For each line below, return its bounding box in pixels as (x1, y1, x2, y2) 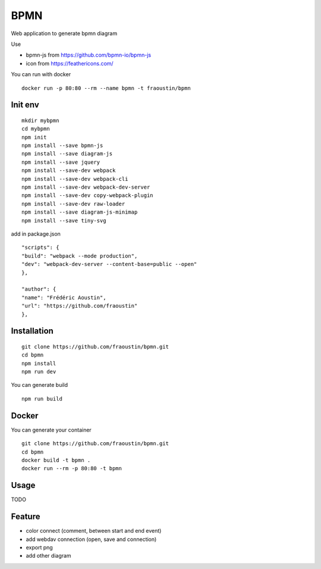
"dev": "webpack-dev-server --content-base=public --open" (21, 261, 197, 268)
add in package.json (11, 230, 61, 237)
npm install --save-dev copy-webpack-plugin (21, 192, 154, 199)
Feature (11, 512, 40, 522)
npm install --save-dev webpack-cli (21, 176, 128, 182)
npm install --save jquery (21, 158, 100, 165)
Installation (11, 326, 53, 336)
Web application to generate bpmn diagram (11, 30, 118, 37)
